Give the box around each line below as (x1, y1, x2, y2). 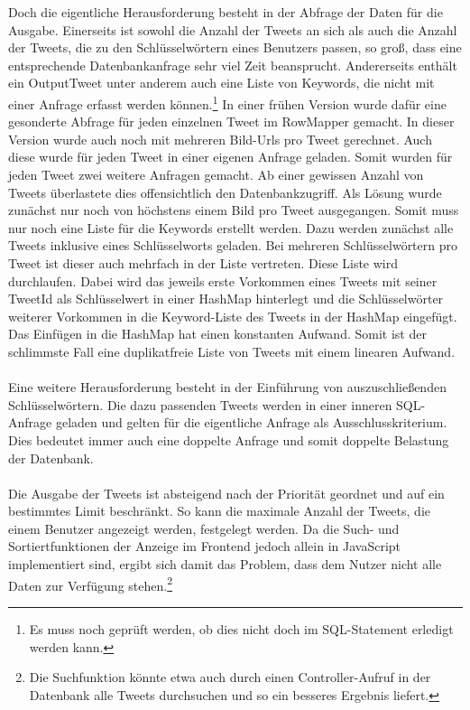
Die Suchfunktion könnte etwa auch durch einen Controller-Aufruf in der (29, 668, 431, 687)
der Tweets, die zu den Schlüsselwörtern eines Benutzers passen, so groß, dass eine (8, 38, 462, 57)
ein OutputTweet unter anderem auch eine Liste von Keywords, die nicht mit (8, 73, 435, 92)
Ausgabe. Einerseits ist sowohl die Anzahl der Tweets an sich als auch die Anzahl (8, 20, 457, 39)
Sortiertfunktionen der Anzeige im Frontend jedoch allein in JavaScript (8, 537, 401, 556)
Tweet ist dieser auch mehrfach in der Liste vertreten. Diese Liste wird (8, 253, 399, 272)
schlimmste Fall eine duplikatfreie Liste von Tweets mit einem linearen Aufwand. (8, 341, 456, 360)
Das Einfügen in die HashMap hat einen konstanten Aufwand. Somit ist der (8, 324, 427, 343)
